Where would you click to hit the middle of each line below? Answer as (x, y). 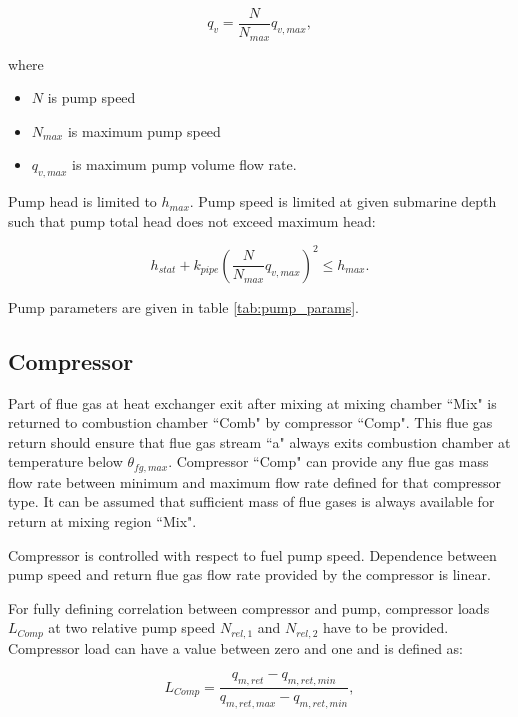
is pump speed (91, 97)
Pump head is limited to (82, 201)
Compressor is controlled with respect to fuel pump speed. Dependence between (252, 554)
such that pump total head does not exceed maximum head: (192, 220)
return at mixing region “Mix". (102, 521)
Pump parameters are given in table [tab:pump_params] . (183, 306)
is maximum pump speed (144, 130)
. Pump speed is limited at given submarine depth (343, 201)
